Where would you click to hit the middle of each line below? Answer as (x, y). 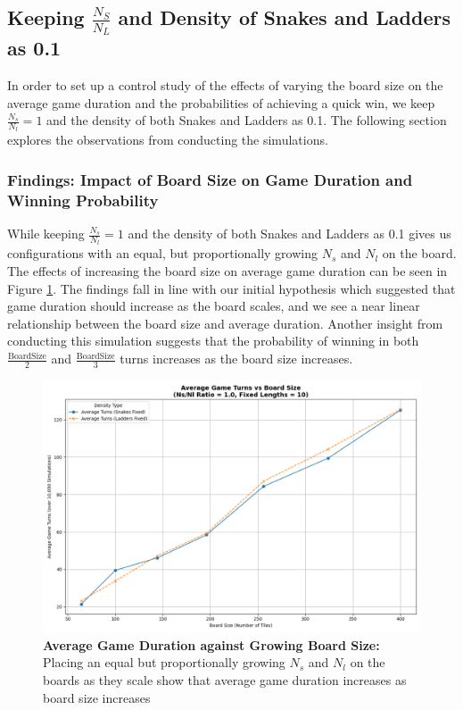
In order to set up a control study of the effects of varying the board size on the (225, 85)
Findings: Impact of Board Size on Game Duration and (210, 180)
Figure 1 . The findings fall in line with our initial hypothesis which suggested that (231, 288)
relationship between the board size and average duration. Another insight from (225, 323)
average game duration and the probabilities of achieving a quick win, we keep (221, 102)
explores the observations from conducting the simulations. (168, 140)
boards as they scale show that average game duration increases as (225, 680)
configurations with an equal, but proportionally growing (162, 253)
